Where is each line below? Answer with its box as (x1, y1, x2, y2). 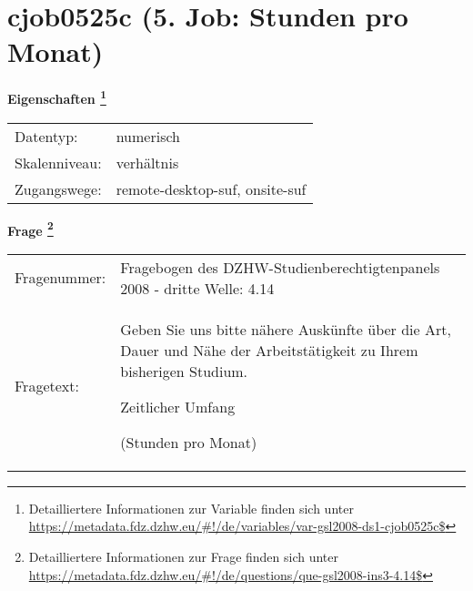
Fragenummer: (15, 267, 106, 289)
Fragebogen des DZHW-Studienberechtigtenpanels (120, 256, 440, 278)
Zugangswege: (15, 178, 102, 199)
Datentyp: (15, 125, 78, 147)
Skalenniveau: (15, 151, 102, 173)
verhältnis (116, 151, 179, 173)
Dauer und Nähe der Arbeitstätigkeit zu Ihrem (120, 339, 418, 361)
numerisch (116, 125, 180, 147)
